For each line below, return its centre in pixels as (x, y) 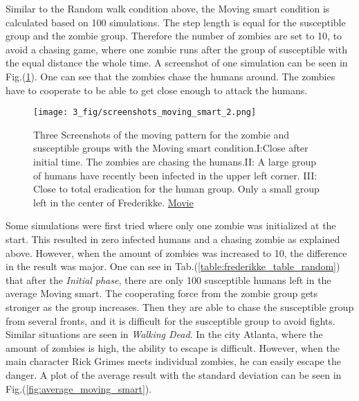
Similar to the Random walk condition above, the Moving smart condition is (168, 8)
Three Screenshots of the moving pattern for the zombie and (162, 134)
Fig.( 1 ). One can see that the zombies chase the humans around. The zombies (171, 76)
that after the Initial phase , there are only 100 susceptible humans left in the (168, 279)
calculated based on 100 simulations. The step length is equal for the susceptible (176, 22)
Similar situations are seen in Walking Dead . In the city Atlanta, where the (164, 334)
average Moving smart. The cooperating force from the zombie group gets (162, 293)
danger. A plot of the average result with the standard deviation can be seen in (174, 374)
